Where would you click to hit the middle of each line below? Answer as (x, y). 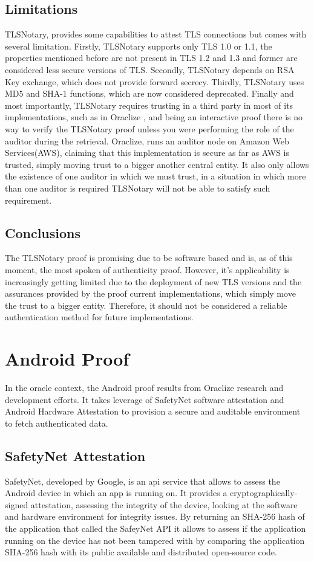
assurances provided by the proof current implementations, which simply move (150, 293)
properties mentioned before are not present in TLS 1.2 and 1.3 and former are (151, 58)
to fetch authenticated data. (57, 423)
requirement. (28, 200)
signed (17, 504)
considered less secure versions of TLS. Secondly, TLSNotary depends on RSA (150, 69)
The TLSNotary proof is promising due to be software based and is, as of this (149, 258)
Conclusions (43, 232)
